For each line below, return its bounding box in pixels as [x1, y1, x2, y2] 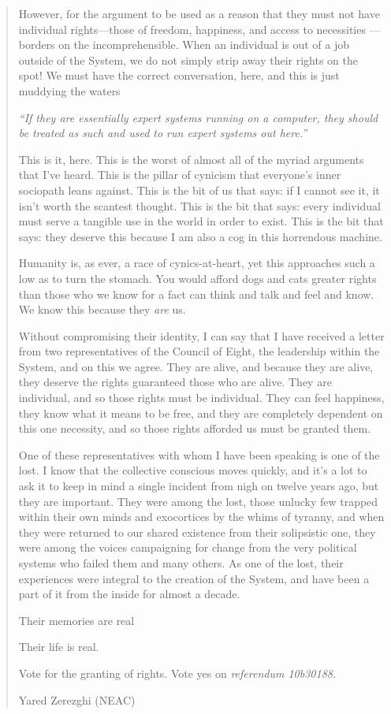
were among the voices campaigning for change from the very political [18, 539, 357, 556]
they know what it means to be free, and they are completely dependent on [18, 404, 383, 421]
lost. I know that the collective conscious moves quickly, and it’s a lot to [18, 462, 367, 478]
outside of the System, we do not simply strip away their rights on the [18, 51, 359, 68]
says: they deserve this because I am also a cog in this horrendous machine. [18, 228, 382, 244]
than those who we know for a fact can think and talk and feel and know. [18, 285, 374, 302]
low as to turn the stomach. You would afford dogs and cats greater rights [18, 270, 377, 286]
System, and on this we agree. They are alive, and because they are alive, [18, 358, 374, 374]
